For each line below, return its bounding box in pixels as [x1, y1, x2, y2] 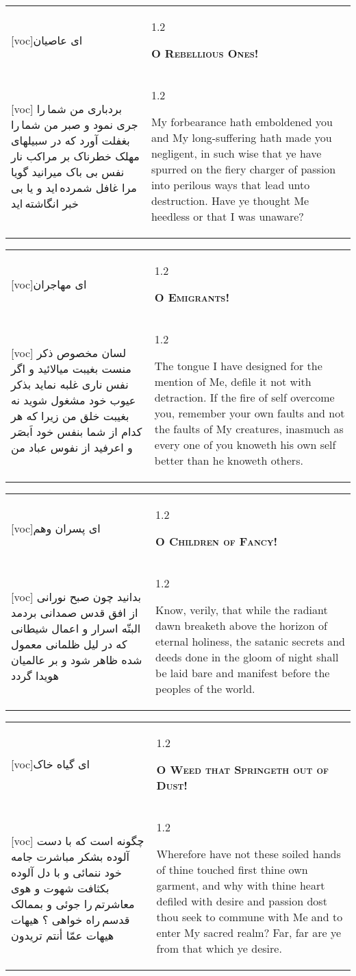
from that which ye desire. [156, 940, 282, 956]
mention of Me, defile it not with [154, 374, 311, 389]
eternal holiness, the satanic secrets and [155, 633, 345, 649]
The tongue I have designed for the [154, 358, 322, 374]
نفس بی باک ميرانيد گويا [11, 163, 125, 180]
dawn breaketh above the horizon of [155, 618, 327, 633]
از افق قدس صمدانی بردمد [11, 604, 138, 620]
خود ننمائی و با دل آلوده [11, 864, 123, 880]
